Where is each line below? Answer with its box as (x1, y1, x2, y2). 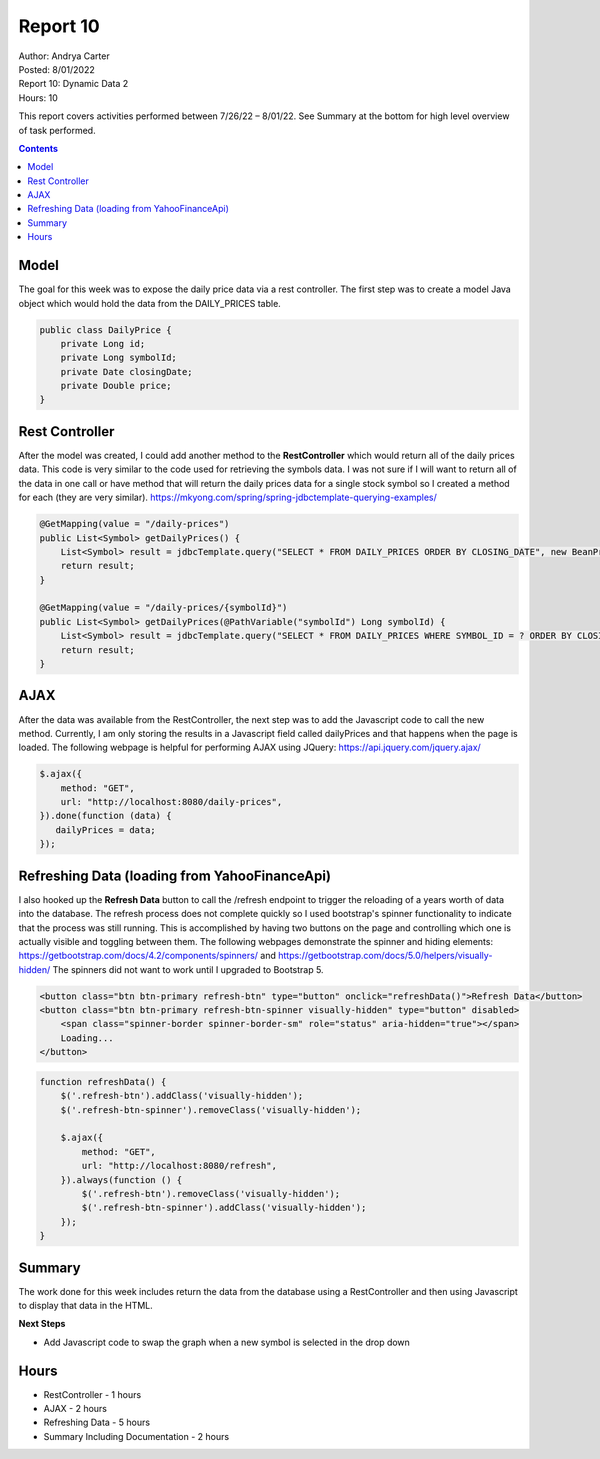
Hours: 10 (18, 91, 59, 104)
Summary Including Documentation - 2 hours (43, 1430, 230, 1442)
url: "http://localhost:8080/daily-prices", (60, 796, 283, 808)
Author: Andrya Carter (18, 50, 110, 62)
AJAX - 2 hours (43, 1403, 107, 1415)
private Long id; (60, 338, 146, 349)
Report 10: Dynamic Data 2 (18, 78, 129, 90)
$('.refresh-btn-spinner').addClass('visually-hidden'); (81, 1202, 367, 1214)
